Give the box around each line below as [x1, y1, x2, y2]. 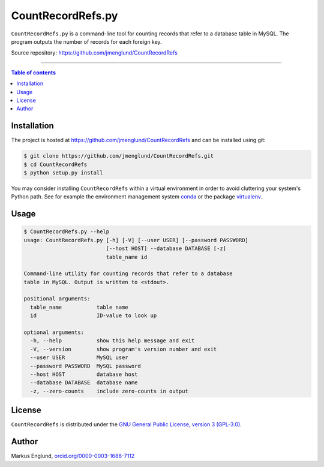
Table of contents [11, 69, 56, 76]
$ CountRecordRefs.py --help [23, 228, 110, 235]
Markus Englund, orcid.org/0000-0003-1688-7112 [11, 453, 135, 460]
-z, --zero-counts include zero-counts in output [30, 387, 188, 394]
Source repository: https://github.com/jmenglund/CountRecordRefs [11, 49, 178, 56]
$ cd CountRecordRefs [23, 161, 88, 168]
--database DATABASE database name [30, 379, 138, 386]
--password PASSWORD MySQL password [30, 363, 141, 369]
